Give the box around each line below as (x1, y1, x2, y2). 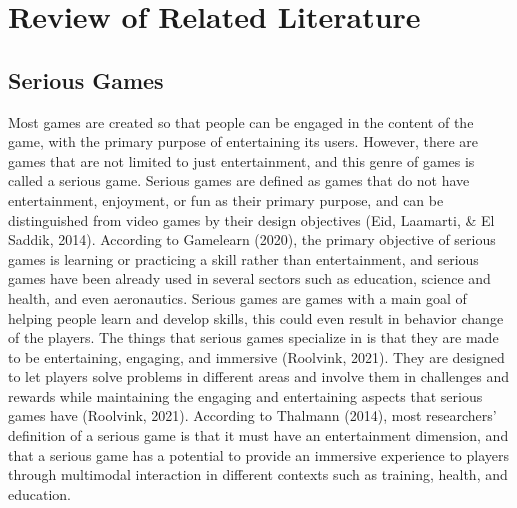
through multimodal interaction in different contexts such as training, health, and (8, 464, 508, 485)
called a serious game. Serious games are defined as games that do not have (8, 170, 470, 191)
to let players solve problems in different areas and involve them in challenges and (8, 366, 510, 387)
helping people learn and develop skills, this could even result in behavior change (8, 307, 504, 328)
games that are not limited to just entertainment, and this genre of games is (8, 150, 475, 171)
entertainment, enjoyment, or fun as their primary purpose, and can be (8, 189, 444, 210)
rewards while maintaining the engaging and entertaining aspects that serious (8, 385, 483, 406)
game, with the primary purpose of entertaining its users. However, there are (8, 131, 478, 152)
